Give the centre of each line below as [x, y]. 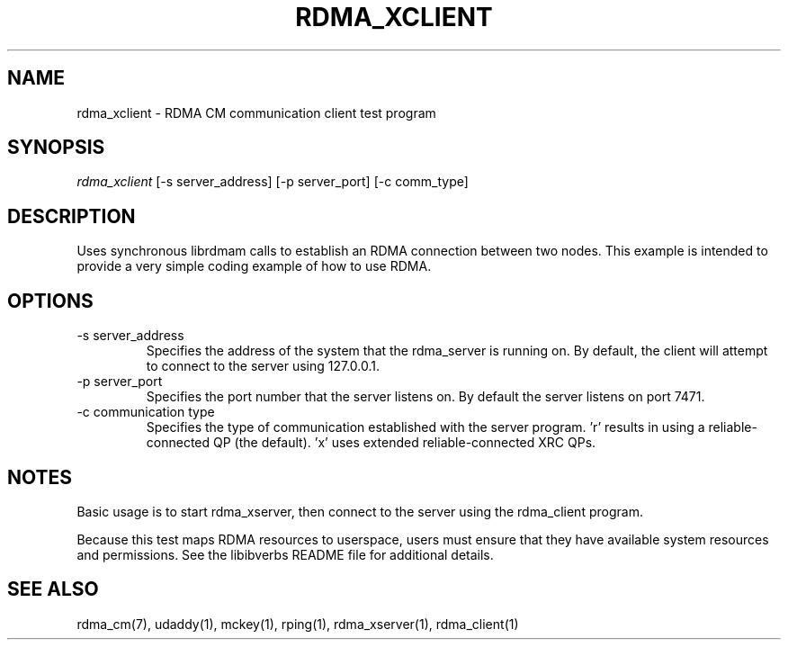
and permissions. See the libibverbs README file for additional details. [285, 554]
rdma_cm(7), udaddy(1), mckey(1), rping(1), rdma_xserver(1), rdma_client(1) [298, 624]
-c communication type [146, 412]
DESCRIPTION [72, 216]
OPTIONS [50, 301]
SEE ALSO [53, 589]
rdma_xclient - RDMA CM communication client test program [256, 112]
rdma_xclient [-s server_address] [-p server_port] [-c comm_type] [273, 182]
